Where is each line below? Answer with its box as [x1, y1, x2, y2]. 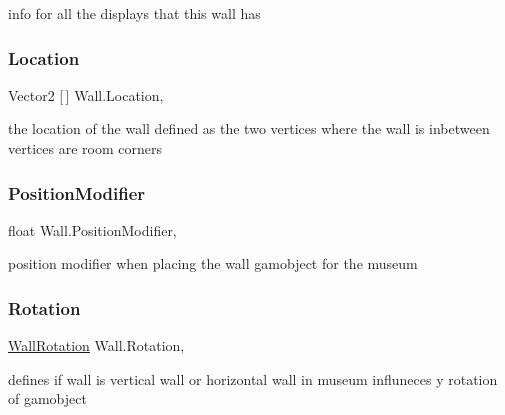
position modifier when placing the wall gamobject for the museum [8, 253, 418, 274]
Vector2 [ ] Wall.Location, [8, 84, 164, 105]
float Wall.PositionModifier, [8, 219, 177, 240]
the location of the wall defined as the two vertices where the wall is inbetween [8, 118, 490, 139]
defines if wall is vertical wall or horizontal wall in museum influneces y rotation [8, 368, 498, 389]
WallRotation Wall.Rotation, [8, 335, 185, 356]
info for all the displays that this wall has [8, 3, 261, 23]
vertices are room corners [8, 138, 162, 158]
